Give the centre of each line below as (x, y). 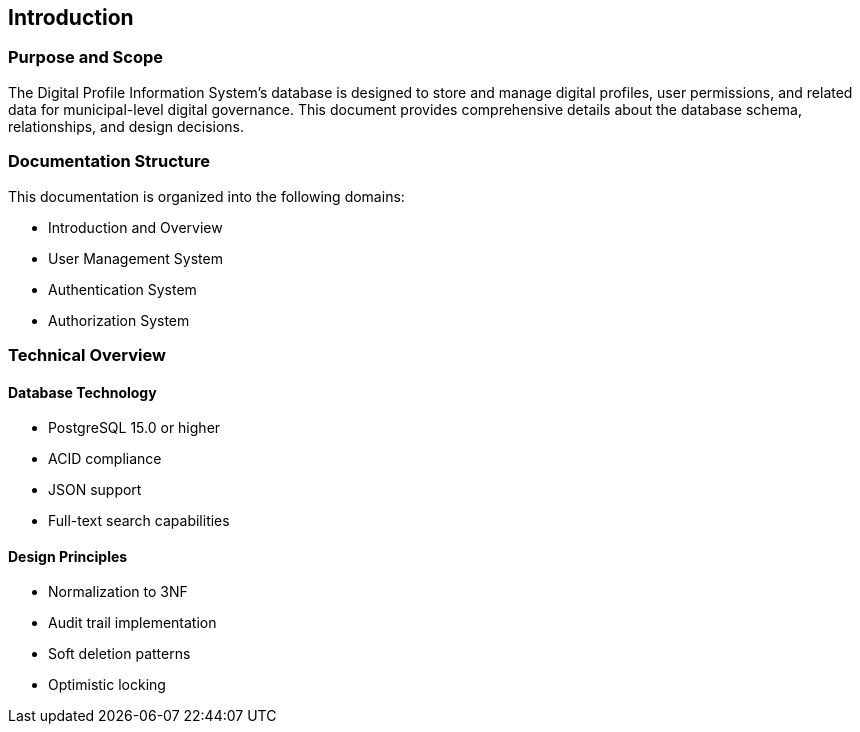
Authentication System (122, 289)
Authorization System (119, 320)
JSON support (95, 490)
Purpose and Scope (85, 57)
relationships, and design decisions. (126, 126)
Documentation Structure (109, 161)
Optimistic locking (107, 685)
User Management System (135, 258)
